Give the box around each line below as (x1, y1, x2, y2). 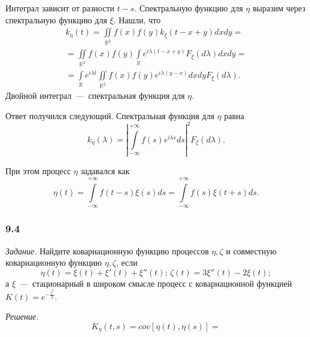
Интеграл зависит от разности (5, 2, 114, 14)
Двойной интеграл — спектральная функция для (5, 89, 185, 102)
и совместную (226, 244, 276, 257)
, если (116, 256, 138, 269)
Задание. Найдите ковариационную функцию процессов (5, 244, 209, 257)
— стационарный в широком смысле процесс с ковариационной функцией (20, 277, 292, 289)
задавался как (80, 164, 130, 177)
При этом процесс (5, 164, 71, 177)
